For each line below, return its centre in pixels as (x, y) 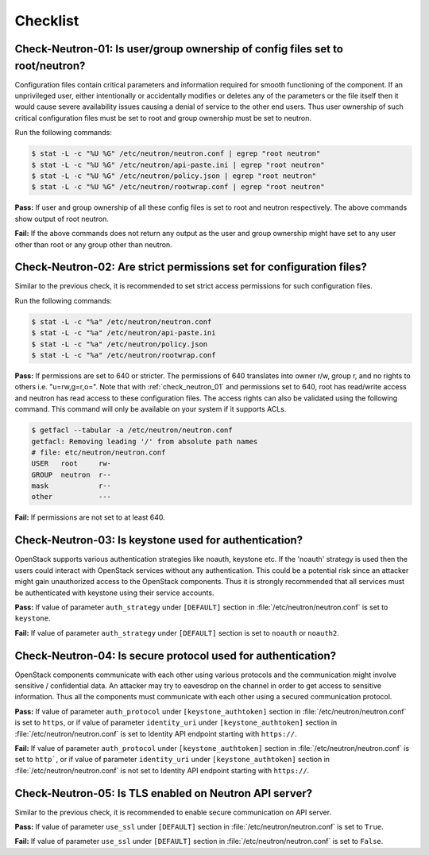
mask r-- (71, 486)
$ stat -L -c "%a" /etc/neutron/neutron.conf (122, 321)
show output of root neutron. (62, 219)
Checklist (47, 21)
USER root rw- (71, 464)
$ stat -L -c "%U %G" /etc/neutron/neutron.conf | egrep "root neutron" (176, 154)
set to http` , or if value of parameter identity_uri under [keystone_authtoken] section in (172, 760)
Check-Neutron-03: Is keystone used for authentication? (159, 540)
